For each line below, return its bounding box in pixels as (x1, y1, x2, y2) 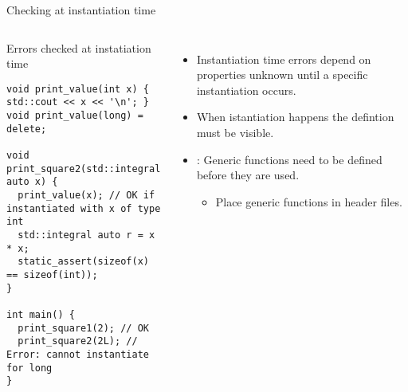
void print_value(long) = (6, 110, 143, 122)
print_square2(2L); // (18, 335, 138, 347)
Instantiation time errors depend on (196, 50, 371, 67)
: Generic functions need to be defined (196, 151, 382, 167)
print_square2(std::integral (6, 163, 161, 174)
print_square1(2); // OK (18, 322, 149, 334)
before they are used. (196, 167, 300, 183)
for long (6, 362, 53, 374)
